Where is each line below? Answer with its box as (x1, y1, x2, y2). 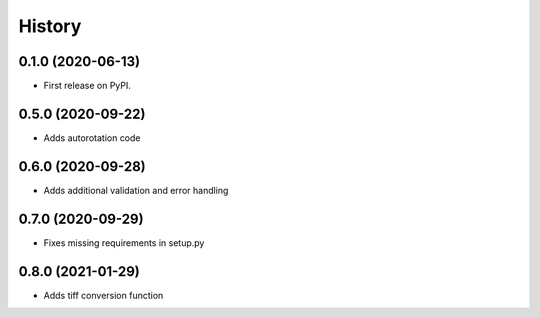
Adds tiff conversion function (43, 289, 164, 301)
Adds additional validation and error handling (43, 184, 229, 196)
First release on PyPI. (43, 80, 132, 92)
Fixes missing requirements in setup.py (43, 236, 205, 249)
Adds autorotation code (43, 131, 141, 144)
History (18, 15, 82, 37)
